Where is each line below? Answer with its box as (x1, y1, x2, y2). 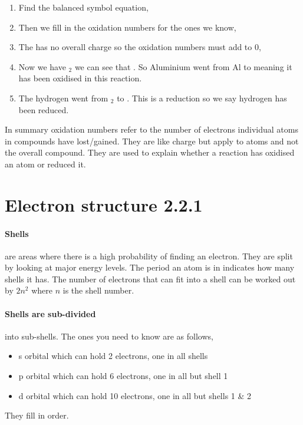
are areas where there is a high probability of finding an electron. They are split (5, 249, 293, 262)
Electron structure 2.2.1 (5, 192, 203, 216)
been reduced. (18, 103, 69, 116)
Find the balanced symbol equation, (18, 1, 149, 13)
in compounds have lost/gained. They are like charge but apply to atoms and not (5, 134, 299, 147)
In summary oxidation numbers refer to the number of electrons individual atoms (5, 123, 298, 136)
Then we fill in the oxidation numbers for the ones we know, (18, 21, 236, 33)
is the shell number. (62, 284, 134, 296)
